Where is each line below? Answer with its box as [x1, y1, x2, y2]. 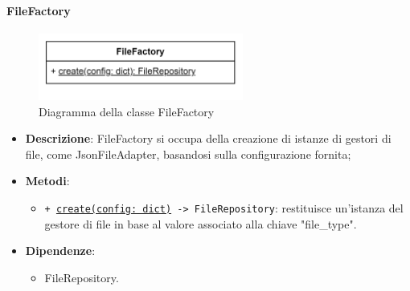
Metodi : [25, 172, 70, 189]
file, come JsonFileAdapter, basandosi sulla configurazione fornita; [25, 145, 351, 162]
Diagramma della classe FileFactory [39, 103, 215, 119]
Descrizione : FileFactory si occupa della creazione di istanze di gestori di [25, 130, 392, 147]
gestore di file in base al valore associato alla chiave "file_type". [44, 215, 357, 232]
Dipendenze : [25, 242, 96, 259]
